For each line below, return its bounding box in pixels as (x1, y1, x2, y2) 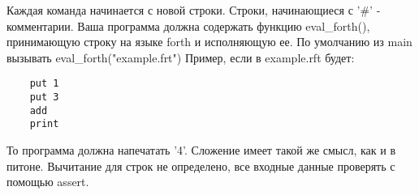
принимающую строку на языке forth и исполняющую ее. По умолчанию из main (6, 33, 413, 50)
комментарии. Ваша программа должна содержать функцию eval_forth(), (6, 17, 370, 34)
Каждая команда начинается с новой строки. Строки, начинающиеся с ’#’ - (6, 2, 381, 18)
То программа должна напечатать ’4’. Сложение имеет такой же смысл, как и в (6, 142, 396, 158)
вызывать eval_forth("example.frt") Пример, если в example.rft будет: (6, 49, 355, 66)
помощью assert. (6, 173, 89, 190)
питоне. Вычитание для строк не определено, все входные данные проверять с (6, 157, 395, 174)
